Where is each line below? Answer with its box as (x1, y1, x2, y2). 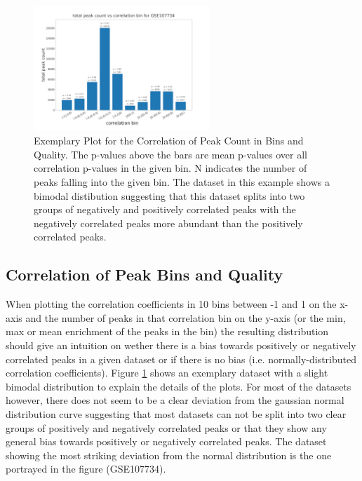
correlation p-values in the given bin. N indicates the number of (34, 161, 307, 175)
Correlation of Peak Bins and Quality (6, 264, 283, 285)
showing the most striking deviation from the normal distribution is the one (6, 447, 332, 462)
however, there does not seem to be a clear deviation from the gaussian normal (6, 393, 344, 407)
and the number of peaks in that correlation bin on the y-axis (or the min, (25, 310, 346, 325)
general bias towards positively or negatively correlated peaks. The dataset (6, 434, 327, 449)
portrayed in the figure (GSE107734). (6, 461, 166, 476)
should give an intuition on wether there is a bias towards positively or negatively (6, 338, 356, 353)
